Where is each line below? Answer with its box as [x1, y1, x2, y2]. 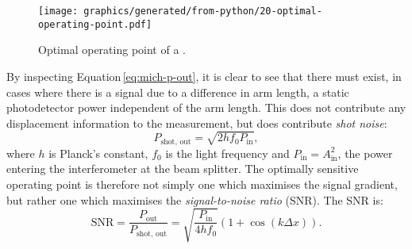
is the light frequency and [165, 144, 290, 161]
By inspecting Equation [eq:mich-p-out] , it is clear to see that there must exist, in [6, 67, 402, 84]
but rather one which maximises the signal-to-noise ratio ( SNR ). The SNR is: [6, 191, 383, 208]
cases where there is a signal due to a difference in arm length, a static [6, 83, 349, 100]
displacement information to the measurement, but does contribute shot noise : [6, 114, 387, 131]
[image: [38, 6, 79, 17]
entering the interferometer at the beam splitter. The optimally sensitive [6, 160, 359, 177]
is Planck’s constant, [48, 144, 148, 161]
